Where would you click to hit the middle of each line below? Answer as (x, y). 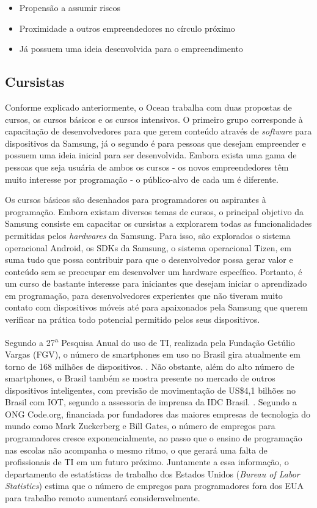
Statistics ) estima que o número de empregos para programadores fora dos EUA (155, 486)
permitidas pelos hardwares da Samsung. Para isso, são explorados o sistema (148, 235)
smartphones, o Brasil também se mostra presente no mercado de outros (140, 378)
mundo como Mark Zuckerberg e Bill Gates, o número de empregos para (140, 426)
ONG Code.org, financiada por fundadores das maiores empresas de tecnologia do (158, 414)
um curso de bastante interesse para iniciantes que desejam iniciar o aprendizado (156, 283)
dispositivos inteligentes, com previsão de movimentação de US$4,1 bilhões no (151, 390)
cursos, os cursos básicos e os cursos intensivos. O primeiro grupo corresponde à (154, 119)
